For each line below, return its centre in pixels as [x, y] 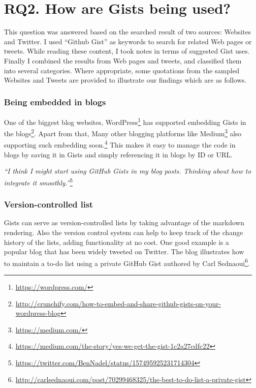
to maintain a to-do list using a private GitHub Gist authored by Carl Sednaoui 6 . [127, 262]
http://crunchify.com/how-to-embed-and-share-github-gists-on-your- [118, 303]
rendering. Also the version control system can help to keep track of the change [124, 232]
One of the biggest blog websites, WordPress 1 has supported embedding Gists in [125, 121]
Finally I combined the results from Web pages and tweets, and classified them [123, 60]
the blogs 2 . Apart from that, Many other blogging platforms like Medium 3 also [123, 133]
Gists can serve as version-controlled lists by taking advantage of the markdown [124, 223]
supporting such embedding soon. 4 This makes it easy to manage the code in [120, 144]
